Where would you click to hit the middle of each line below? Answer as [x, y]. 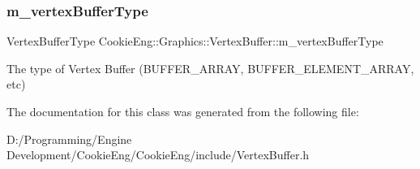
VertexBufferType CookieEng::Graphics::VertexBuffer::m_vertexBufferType [195, 41]
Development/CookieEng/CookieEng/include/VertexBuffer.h [158, 155]
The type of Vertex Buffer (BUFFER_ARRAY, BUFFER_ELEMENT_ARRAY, [210, 68]
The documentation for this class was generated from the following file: [183, 111]
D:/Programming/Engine [69, 139]
